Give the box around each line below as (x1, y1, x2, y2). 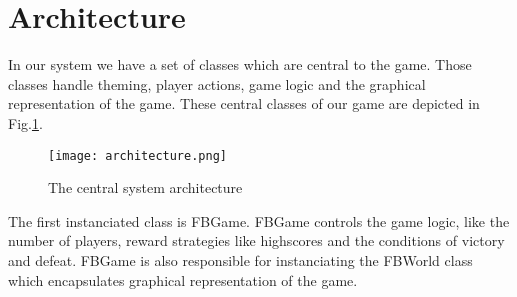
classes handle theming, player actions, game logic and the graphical (8, 73, 426, 94)
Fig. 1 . (8, 112, 43, 133)
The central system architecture (48, 177, 243, 198)
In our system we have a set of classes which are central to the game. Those (8, 54, 472, 75)
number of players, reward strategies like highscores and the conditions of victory (8, 230, 505, 251)
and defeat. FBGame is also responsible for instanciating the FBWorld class (8, 249, 473, 270)
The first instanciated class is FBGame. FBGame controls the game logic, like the (8, 210, 510, 231)
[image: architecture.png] (48, 148, 227, 163)
